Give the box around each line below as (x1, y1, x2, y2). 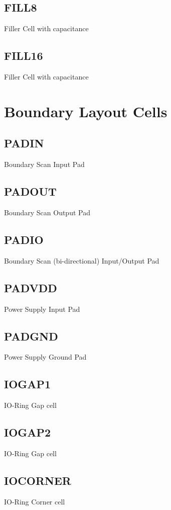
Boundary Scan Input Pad (4, 159, 85, 169)
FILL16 (4, 48, 43, 63)
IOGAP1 (4, 376, 51, 392)
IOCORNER (4, 472, 71, 488)
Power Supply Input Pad (4, 303, 80, 314)
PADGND (4, 328, 58, 344)
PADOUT (4, 184, 57, 199)
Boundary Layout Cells (4, 101, 167, 121)
